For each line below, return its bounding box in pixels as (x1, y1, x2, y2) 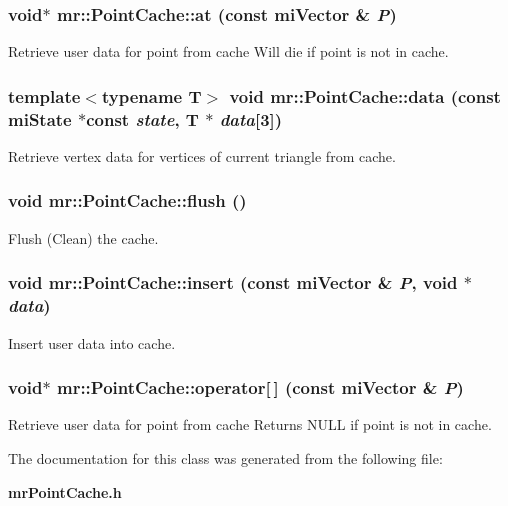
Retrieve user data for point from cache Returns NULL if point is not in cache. (8, 414, 492, 435)
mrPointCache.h (8, 481, 122, 502)
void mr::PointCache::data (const (229, 83, 501, 108)
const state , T (86, 106, 199, 131)
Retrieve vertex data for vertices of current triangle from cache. (8, 145, 396, 166)
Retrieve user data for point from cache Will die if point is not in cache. (8, 41, 449, 62)
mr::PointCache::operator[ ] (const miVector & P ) (56, 375, 464, 400)
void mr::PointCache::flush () (8, 188, 247, 213)
